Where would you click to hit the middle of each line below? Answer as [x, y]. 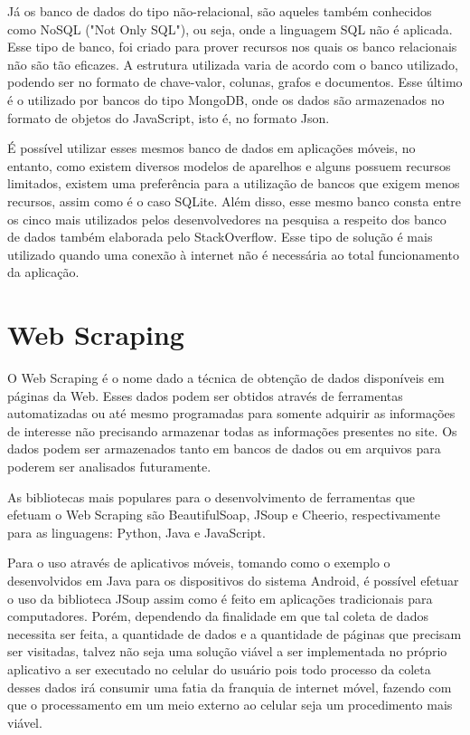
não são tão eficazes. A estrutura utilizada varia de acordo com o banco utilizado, [233, 64]
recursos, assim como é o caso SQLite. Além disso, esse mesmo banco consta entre [234, 200]
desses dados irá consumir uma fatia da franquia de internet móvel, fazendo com [230, 687]
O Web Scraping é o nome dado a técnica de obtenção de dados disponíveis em [226, 378]
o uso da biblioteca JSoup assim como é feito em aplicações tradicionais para [220, 598]
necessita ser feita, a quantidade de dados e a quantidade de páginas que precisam [235, 633]
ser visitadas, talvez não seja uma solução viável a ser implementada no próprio [227, 651]
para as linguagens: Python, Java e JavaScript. [136, 532]
